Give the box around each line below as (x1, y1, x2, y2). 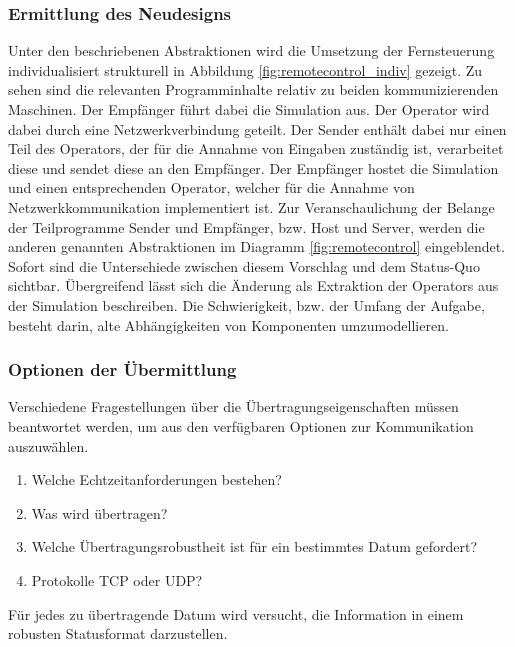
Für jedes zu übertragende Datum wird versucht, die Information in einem (8, 603, 464, 624)
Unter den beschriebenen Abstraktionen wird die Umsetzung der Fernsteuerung (8, 40, 495, 61)
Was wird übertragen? (31, 502, 168, 523)
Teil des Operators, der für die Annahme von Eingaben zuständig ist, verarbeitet (8, 138, 504, 159)
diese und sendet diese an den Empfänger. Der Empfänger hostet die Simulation (8, 157, 499, 178)
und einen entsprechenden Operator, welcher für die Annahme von (8, 177, 415, 198)
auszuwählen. (8, 435, 89, 456)
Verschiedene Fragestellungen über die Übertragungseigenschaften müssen (8, 396, 459, 417)
